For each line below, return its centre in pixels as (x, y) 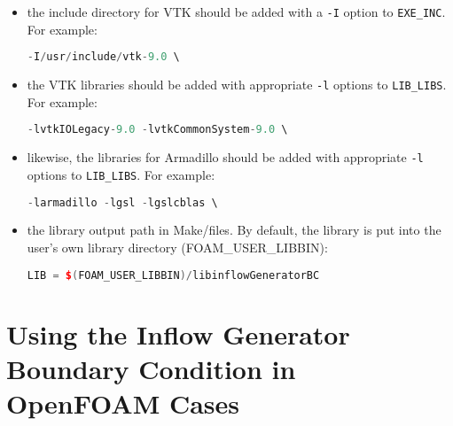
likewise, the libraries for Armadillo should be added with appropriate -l (225, 157)
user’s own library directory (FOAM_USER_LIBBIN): (177, 248)
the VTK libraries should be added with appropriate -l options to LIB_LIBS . (237, 85)
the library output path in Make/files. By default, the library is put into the (234, 230)
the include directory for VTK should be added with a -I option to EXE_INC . (236, 12)
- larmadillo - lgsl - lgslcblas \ (122, 202)
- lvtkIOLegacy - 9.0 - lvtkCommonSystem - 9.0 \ (157, 130)
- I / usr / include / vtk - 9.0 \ (103, 57)
